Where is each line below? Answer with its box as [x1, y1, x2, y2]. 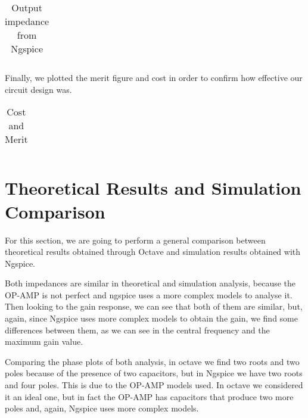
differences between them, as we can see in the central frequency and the [5, 323, 270, 336]
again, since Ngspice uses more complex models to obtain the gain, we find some [5, 312, 298, 325]
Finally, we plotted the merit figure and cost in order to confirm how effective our [5, 71, 303, 83]
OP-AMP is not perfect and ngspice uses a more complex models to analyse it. [5, 288, 293, 301]
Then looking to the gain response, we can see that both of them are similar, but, [5, 300, 303, 313]
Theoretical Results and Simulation [5, 176, 301, 200]
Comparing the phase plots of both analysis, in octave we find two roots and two [5, 355, 300, 367]
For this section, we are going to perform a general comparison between [5, 233, 266, 246]
